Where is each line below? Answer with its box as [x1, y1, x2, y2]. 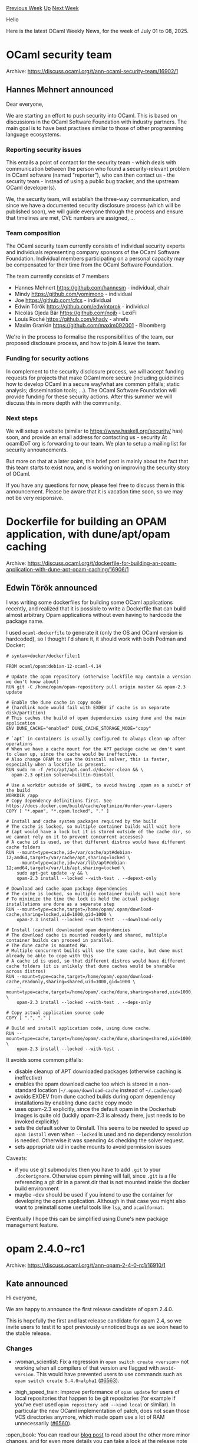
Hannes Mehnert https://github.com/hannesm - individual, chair [14, 284, 170, 291]
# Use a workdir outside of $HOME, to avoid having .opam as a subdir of [6, 782, 192, 788]
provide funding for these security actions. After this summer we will [6, 393, 173, 400]
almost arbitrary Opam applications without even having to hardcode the [6, 611, 182, 618]
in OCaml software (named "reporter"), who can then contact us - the [6, 171, 175, 178]
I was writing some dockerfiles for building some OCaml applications [6, 599, 173, 606]
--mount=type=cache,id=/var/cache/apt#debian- [16, 849, 133, 855]
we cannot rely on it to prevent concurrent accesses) [6, 834, 144, 840]
